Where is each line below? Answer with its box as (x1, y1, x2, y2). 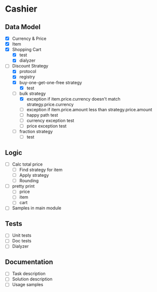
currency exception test (26, 118, 74, 123)
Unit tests (12, 232, 32, 239)
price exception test (26, 123, 67, 129)
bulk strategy (19, 90, 46, 96)
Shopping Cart (12, 47, 41, 52)
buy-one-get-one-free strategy (19, 79, 82, 86)
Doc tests (12, 238, 32, 244)
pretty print (12, 183, 35, 189)
